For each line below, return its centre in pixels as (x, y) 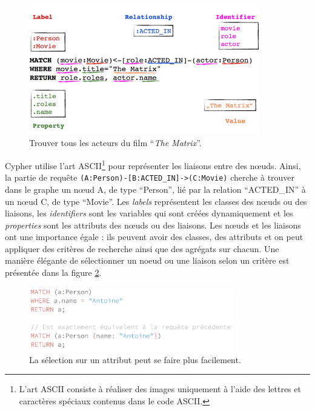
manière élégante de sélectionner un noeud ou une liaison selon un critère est (147, 260)
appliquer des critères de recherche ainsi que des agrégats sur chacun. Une (142, 248)
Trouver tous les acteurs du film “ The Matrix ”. (115, 143)
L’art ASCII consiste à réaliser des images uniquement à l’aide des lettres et (160, 389)
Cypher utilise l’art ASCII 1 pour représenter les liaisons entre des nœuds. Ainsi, (153, 165)
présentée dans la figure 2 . (53, 272)
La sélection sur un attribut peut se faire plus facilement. (135, 359)
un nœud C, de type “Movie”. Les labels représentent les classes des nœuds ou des (156, 201)
